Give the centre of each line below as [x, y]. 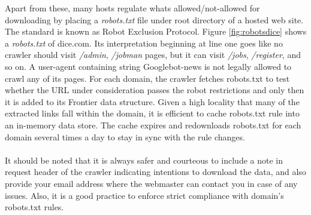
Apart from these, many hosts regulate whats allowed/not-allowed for [132, 8]
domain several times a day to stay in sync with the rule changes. [125, 136]
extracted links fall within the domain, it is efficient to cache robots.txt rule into [152, 113]
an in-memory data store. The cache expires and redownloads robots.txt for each [153, 125]
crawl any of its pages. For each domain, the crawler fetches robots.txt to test [147, 78]
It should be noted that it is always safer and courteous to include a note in [144, 160]
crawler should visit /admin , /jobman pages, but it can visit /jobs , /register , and [153, 55]
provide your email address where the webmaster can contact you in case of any [151, 183]
